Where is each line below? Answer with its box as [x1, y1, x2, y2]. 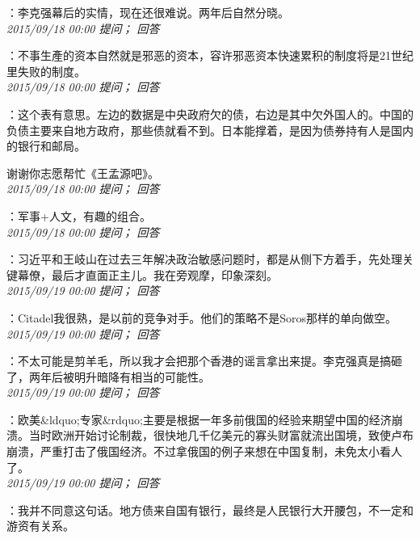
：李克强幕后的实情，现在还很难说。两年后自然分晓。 [6, 4, 289, 20]
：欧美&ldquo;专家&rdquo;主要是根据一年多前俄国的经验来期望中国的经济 [6, 411, 392, 427]
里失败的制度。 [6, 62, 86, 79]
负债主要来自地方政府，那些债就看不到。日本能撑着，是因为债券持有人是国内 [6, 121, 414, 138]
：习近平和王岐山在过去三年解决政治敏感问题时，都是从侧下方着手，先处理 [6, 251, 402, 267]
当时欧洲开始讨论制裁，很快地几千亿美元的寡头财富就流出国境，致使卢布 [28, 427, 414, 444]
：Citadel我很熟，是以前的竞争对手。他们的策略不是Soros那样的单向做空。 [6, 309, 397, 326]
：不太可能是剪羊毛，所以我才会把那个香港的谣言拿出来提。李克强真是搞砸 [6, 352, 402, 369]
